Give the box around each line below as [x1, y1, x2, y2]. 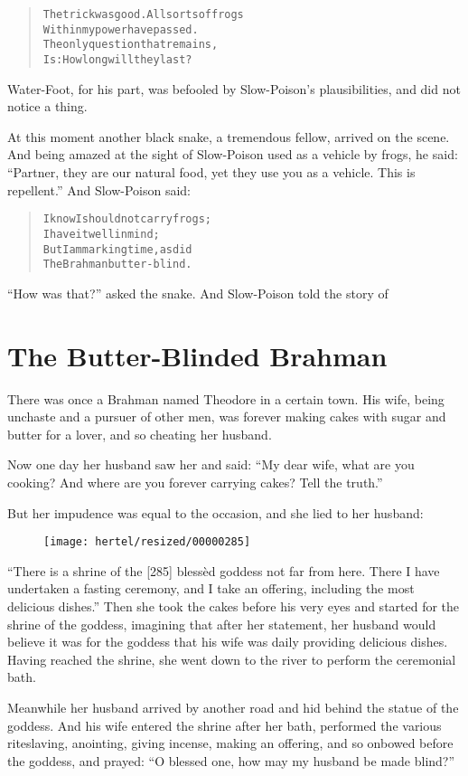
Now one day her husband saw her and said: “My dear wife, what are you [7, 455, 415, 474]
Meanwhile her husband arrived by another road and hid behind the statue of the [7, 697, 459, 716]
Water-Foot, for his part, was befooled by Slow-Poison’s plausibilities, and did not [7, 79, 461, 98]
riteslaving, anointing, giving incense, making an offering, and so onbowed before [7, 733, 454, 752]
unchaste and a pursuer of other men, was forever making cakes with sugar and [7, 407, 446, 426]
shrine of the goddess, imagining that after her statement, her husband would [7, 614, 436, 633]
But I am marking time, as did [42, 242, 192, 256]
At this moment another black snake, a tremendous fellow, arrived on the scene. [7, 127, 450, 146]
